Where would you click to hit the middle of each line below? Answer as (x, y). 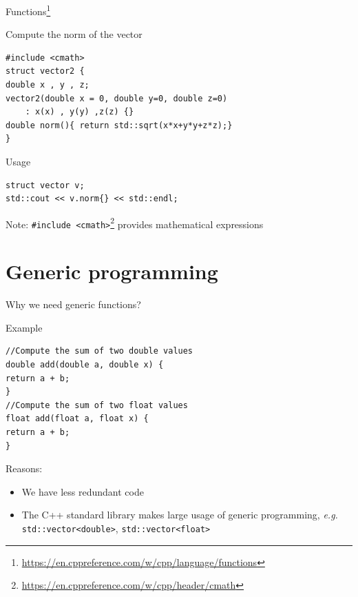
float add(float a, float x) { (77, 419)
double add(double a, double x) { (85, 365)
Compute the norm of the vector (74, 34)
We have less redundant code (83, 491)
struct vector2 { (45, 71)
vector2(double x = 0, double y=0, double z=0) (117, 98)
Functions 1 (28, 10)
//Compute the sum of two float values (97, 405)
